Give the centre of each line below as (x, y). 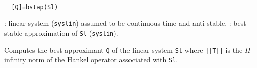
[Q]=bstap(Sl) (35, 7)
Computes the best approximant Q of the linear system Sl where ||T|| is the (123, 50)
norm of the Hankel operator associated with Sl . (103, 60)
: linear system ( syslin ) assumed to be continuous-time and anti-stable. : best (125, 23)
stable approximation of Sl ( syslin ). (61, 32)
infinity (15, 60)
